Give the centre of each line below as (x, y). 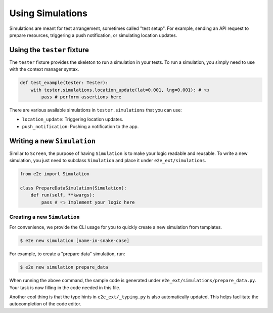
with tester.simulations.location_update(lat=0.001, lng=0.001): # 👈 (120, 90)
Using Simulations (49, 13)
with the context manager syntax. (44, 69)
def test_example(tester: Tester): (64, 83)
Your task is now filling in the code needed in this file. (65, 287)
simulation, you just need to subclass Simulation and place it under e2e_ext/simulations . (108, 161)
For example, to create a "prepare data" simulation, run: (67, 254)
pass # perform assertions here (81, 97)
